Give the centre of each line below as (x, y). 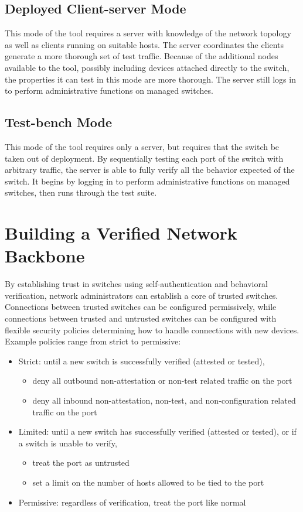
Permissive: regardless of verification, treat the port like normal (132, 502)
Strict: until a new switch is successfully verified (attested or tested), (142, 361)
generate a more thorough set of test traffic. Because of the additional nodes (142, 56)
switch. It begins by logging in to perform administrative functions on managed (147, 181)
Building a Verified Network (121, 233)
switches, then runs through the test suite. (81, 192)
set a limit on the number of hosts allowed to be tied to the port (148, 482)
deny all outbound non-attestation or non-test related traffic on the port (162, 380)
